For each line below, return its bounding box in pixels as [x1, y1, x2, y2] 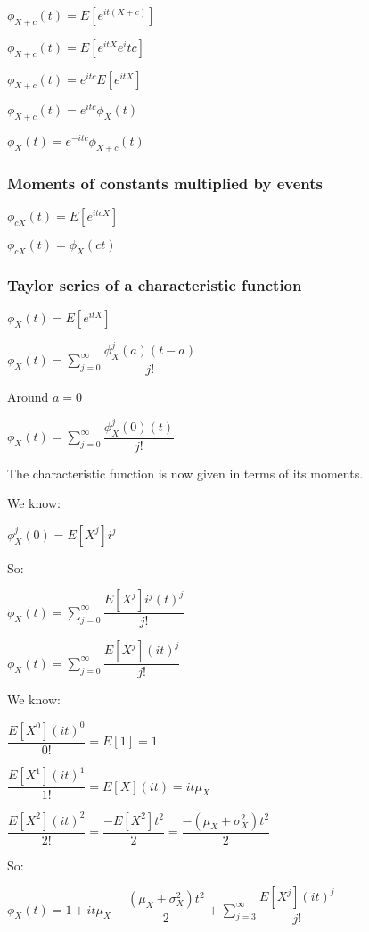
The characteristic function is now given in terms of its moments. [7, 463, 364, 482]
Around [7, 387, 49, 405]
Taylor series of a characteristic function [7, 274, 302, 296]
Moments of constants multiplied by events [7, 172, 323, 195]
